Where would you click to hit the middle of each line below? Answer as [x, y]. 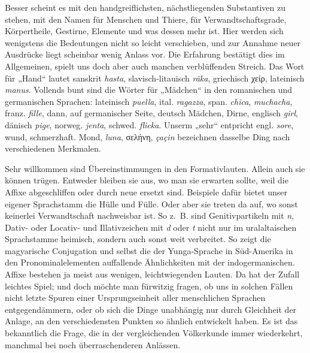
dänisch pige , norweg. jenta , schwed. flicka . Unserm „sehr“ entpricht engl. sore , [149, 124]
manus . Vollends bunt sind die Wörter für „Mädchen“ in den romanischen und [148, 90]
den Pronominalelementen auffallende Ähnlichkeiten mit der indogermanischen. [150, 262]
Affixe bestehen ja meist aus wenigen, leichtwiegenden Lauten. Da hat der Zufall [152, 274]
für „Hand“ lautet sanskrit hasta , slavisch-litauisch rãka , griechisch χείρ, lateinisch [155, 78]
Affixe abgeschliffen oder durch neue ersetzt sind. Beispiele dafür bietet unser [146, 191]
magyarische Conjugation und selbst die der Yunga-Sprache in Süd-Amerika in [149, 250]
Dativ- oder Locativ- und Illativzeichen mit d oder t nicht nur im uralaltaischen [151, 227]
